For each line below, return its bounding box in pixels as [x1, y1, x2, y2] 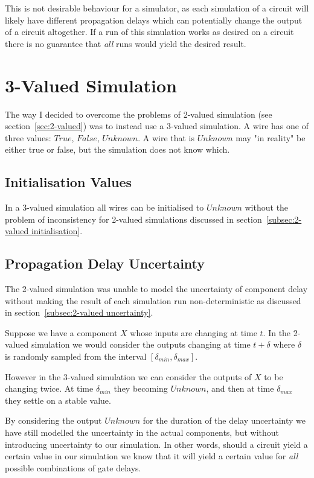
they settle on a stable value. [5, 394, 111, 406]
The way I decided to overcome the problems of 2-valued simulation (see [5, 107, 272, 120]
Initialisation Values [5, 173, 132, 191]
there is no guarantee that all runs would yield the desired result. [5, 37, 246, 49]
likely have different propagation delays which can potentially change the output [5, 13, 303, 26]
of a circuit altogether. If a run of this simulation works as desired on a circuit [5, 25, 294, 38]
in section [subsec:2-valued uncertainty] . [5, 306, 153, 319]
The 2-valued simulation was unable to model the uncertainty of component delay [5, 282, 308, 295]
